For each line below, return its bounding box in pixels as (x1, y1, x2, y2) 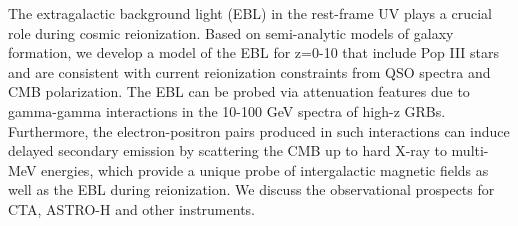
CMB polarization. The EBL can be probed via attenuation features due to (8, 81, 470, 102)
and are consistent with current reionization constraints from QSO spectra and (8, 61, 491, 82)
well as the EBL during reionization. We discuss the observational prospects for (8, 179, 495, 200)
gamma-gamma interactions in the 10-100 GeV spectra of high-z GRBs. (8, 100, 446, 121)
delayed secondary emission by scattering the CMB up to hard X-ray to (8, 140, 447, 161)
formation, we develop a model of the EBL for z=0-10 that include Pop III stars (8, 42, 500, 63)
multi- (451, 140, 489, 161)
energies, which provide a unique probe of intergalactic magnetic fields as (41, 159, 489, 180)
